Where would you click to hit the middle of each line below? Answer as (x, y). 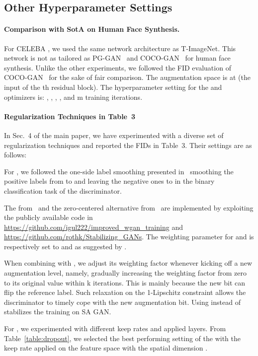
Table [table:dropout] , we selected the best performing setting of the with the (122, 338)
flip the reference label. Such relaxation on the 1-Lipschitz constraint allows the (125, 292)
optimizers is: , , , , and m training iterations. (73, 97)
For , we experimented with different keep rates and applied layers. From (115, 328)
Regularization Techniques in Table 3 (70, 116)
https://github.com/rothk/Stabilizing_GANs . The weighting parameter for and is (129, 237)
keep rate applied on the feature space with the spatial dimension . (106, 348)
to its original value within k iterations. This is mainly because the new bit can (125, 282)
